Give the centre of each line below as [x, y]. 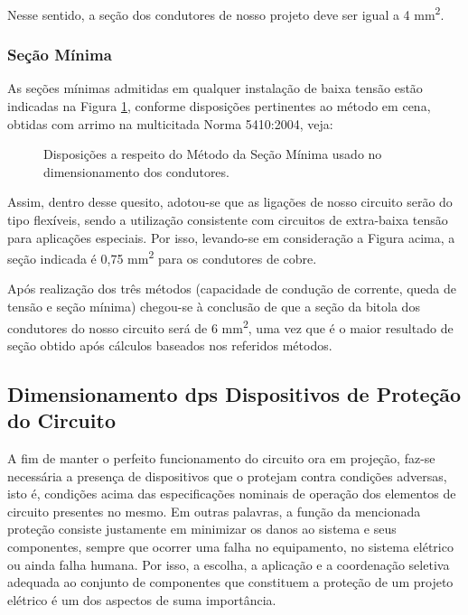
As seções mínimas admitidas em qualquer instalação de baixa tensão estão [215, 88]
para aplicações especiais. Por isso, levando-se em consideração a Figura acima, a [231, 237]
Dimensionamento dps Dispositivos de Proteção [234, 393]
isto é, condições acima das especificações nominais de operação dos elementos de [232, 494]
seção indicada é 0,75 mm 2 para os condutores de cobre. [162, 257]
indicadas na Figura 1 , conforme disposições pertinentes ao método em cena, [219, 106]
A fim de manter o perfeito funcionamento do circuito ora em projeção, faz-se [221, 458]
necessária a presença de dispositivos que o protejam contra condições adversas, [227, 475]
